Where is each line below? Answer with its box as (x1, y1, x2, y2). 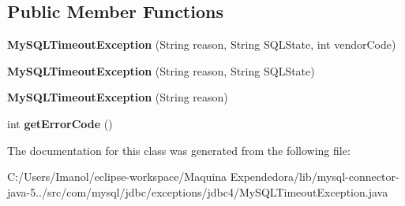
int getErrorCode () (7, 115, 113, 131)
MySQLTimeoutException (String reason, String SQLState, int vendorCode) (7, 36, 396, 53)
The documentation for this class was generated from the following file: (7, 142, 351, 158)
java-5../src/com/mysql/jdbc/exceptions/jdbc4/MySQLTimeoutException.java (7, 183, 388, 200)
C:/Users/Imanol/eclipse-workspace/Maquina (7, 168, 227, 185)
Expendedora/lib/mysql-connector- (230, 168, 399, 185)
